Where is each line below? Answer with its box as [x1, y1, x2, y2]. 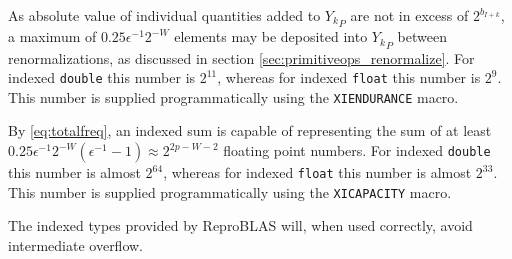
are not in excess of [350, 5, 469, 25]
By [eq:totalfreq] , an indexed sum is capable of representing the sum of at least [8, 120, 492, 141]
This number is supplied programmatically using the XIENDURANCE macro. [8, 86, 459, 107]
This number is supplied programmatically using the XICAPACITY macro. [8, 181, 452, 202]
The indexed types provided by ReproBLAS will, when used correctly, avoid [8, 215, 473, 236]
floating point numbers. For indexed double [223, 140, 491, 160]
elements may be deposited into [174, 26, 368, 47]
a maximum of [8, 26, 97, 47]
